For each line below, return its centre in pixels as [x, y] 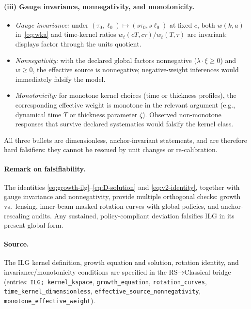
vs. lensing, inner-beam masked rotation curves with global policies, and [111, 206]
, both [206, 24]
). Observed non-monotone [182, 114]
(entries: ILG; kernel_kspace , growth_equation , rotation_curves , [105, 281]
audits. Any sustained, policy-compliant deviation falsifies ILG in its [133, 215]
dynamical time [38, 114]
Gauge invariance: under [52, 24]
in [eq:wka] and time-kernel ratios [66, 34]
